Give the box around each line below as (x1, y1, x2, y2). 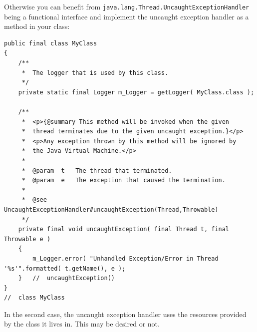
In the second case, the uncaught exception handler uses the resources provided (4, 309, 247, 319)
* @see (21, 196, 47, 204)
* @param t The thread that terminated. (21, 167, 172, 174)
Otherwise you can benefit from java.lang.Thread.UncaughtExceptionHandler (4, 1, 250, 11)
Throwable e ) (4, 235, 51, 243)
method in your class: (4, 21, 70, 31)
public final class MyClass (4, 39, 97, 47)
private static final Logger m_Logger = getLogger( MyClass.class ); (18, 88, 255, 96)
